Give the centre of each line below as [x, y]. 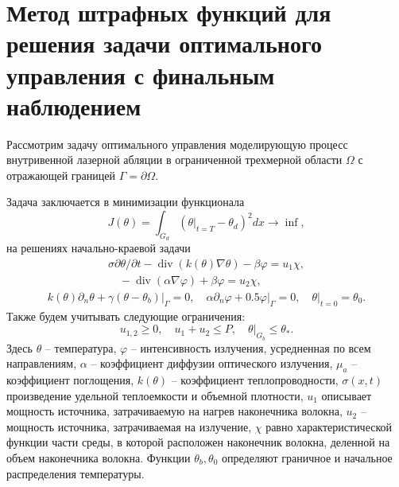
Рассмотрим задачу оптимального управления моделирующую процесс [177, 144]
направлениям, [42, 363]
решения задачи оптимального [164, 43]
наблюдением [74, 105]
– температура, [81, 347]
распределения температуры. [76, 473]
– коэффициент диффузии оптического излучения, [212, 363]
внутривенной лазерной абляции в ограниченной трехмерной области [174, 160]
